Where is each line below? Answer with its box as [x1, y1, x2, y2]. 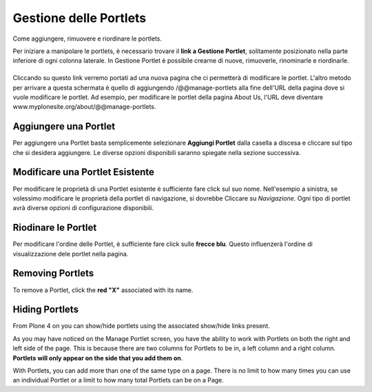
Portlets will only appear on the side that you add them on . [12, 353, 183, 362]
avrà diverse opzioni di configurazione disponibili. [12, 204, 154, 212]
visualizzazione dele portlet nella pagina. [12, 249, 129, 258]
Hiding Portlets [12, 304, 79, 316]
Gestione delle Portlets [12, 10, 147, 25]
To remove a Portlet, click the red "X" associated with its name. [12, 286, 194, 294]
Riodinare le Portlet [12, 222, 97, 234]
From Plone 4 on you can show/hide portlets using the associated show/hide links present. [12, 322, 270, 330]
